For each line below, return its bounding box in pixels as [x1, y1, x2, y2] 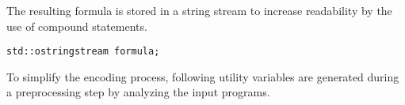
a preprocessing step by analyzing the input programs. [6, 84, 270, 100]
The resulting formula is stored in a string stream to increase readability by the [6, 2, 392, 18]
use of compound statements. [6, 17, 147, 34]
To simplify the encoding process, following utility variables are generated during [6, 68, 399, 84]
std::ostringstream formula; [6, 46, 160, 58]
